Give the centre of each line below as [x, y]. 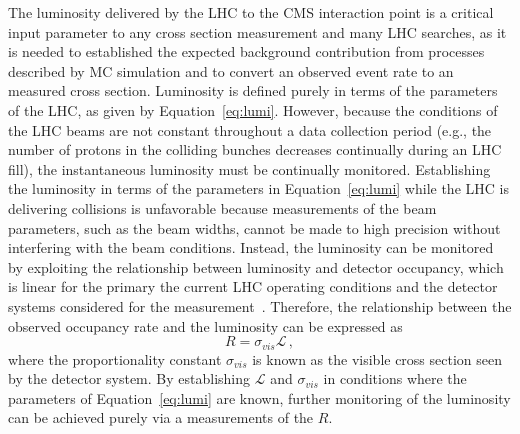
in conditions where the [395, 378]
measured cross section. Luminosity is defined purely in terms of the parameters [253, 90]
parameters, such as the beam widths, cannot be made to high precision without [254, 227]
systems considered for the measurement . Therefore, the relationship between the [260, 305]
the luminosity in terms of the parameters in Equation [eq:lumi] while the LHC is [258, 188]
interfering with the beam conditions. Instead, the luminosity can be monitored [251, 247]
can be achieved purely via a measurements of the [161, 417]
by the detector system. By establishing [129, 378]
